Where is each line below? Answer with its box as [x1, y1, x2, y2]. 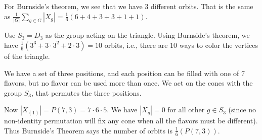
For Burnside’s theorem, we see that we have [4, 1, 143, 11]
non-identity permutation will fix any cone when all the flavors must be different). [4, 115, 258, 126]
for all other [167, 104, 205, 115]
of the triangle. [4, 50, 50, 61]
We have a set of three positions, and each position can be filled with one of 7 [4, 67, 245, 78]
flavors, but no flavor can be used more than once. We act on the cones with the [4, 78, 253, 88]
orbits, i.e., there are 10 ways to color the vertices [104, 39, 258, 50]
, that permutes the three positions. [31, 87, 142, 98]
